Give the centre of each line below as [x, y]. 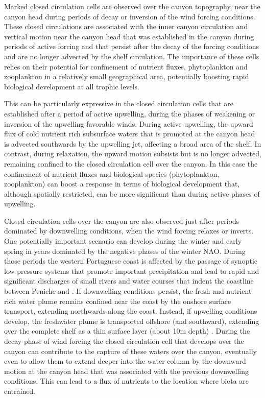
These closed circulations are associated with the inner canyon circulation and [126, 26]
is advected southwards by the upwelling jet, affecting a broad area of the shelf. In [133, 143]
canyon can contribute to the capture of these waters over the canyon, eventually [130, 351]
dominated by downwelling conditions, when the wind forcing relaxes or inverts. [129, 231]
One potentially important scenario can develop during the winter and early [123, 241]
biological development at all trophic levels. [72, 86]
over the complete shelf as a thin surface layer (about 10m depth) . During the [127, 331]
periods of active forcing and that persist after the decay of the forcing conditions [132, 46]
